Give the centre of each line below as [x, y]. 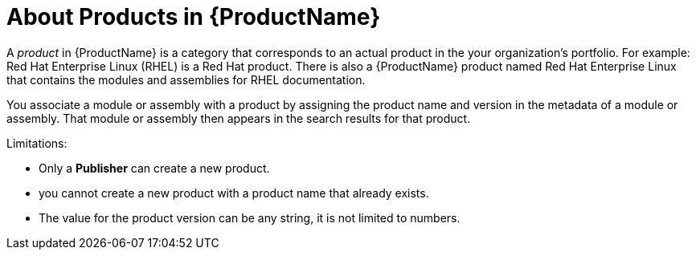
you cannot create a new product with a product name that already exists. [234, 193]
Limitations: [37, 143]
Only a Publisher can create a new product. [154, 168]
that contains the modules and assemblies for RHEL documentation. [186, 79]
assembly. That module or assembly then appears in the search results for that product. [239, 118]
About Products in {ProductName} [194, 17]
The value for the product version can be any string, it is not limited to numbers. [250, 217]
